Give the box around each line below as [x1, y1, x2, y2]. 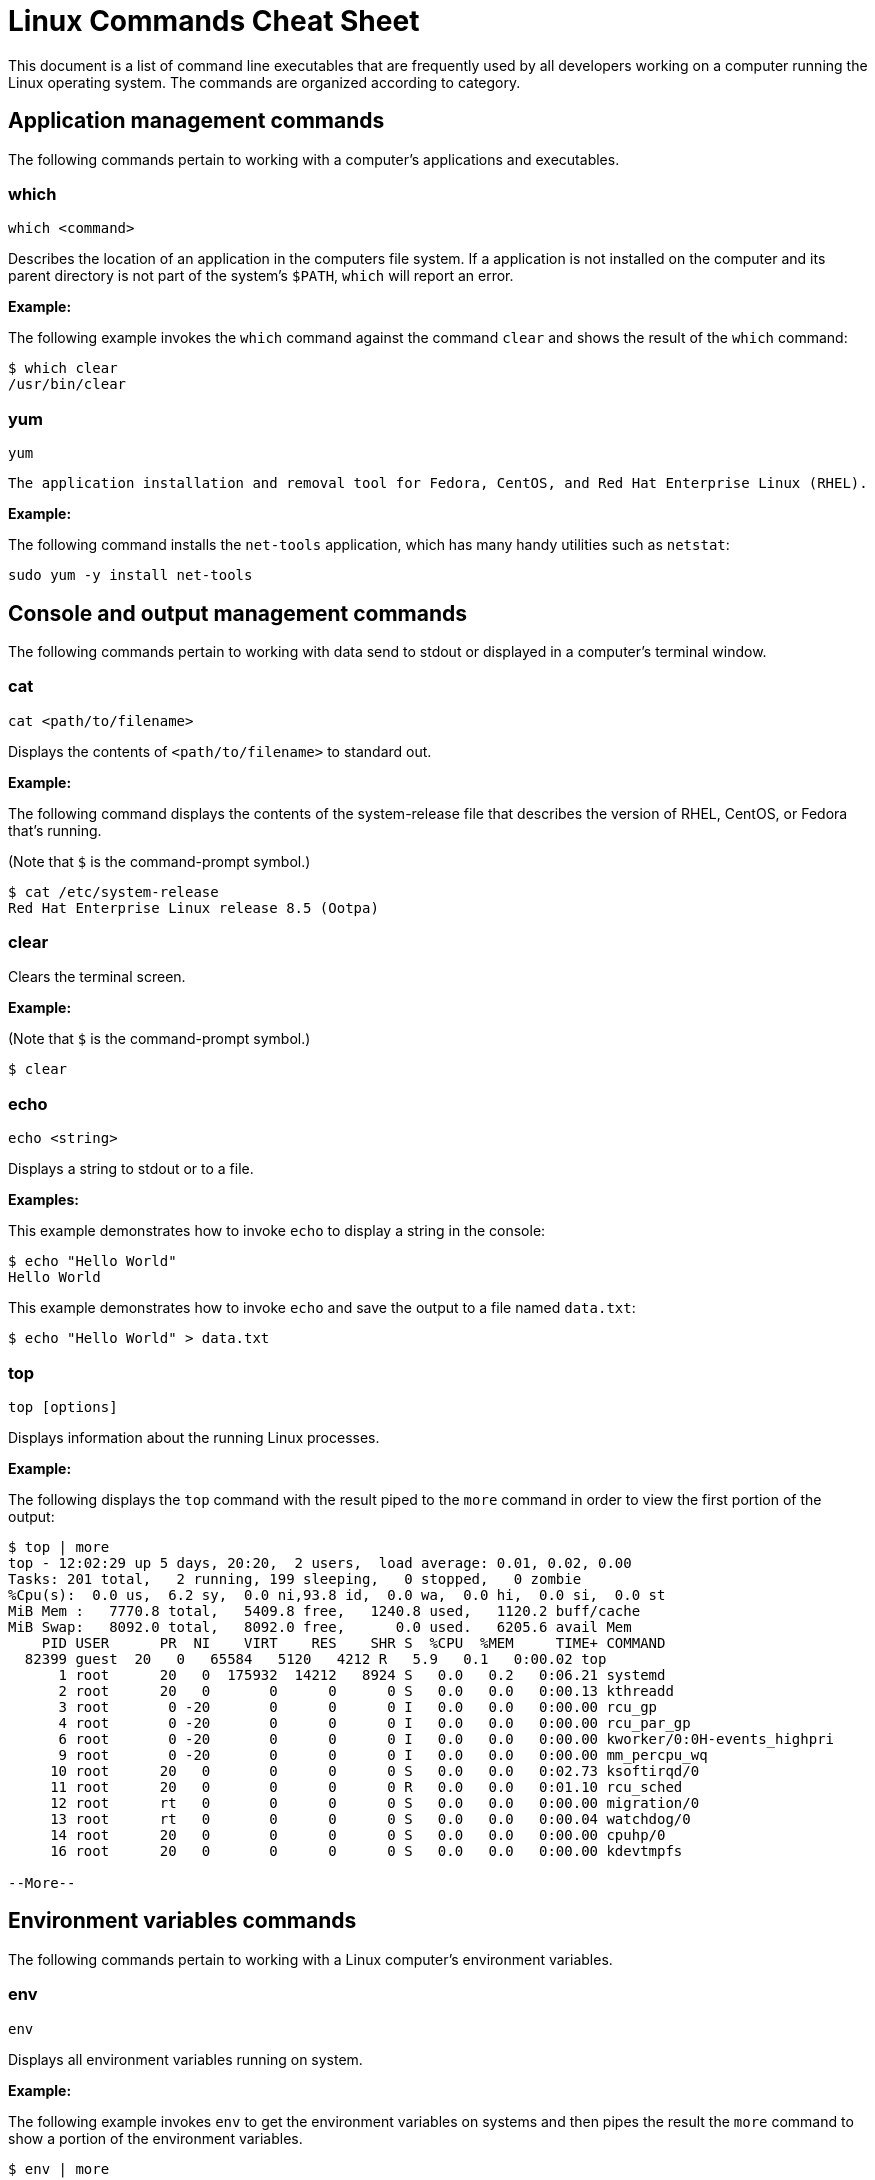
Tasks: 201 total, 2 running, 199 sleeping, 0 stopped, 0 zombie [8, 1570, 582, 1587]
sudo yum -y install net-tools [8, 567, 253, 584]
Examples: [8, 1191, 79, 1209]
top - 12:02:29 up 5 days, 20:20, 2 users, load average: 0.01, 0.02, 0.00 [8, 1554, 632, 1571]
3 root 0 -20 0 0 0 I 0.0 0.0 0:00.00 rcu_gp [58, 1698, 658, 1715]
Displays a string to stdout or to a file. [8, 1160, 254, 1178]
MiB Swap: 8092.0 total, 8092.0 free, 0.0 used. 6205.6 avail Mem [8, 1618, 632, 1635]
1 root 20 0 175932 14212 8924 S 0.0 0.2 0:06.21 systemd [58, 1666, 666, 1683]
